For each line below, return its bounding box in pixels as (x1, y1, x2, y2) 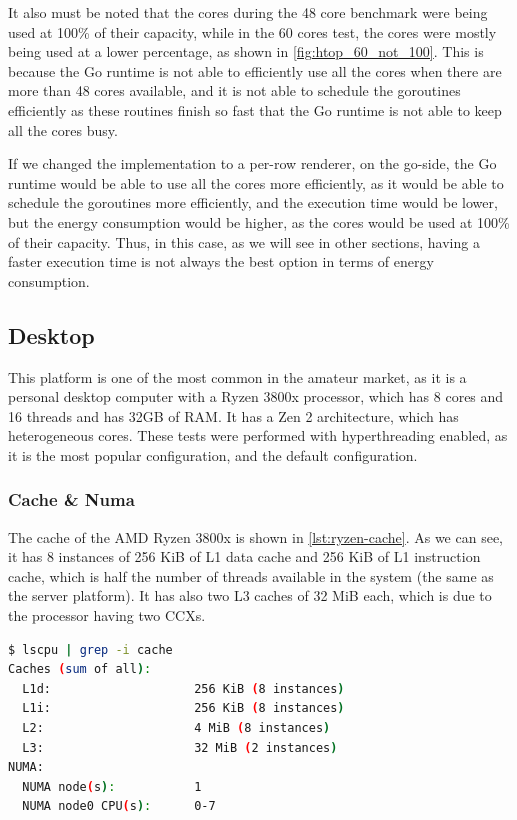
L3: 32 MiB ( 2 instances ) (22, 740, 338, 755)
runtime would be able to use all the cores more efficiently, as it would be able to (8, 172, 504, 193)
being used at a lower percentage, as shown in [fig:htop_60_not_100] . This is (8, 41, 484, 62)
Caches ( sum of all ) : (8, 662, 152, 677)
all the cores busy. (8, 119, 118, 140)
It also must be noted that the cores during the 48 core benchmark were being (8, 2, 488, 22)
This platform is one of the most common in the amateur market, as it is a (8, 366, 467, 387)
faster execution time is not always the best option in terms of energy (8, 251, 434, 272)
